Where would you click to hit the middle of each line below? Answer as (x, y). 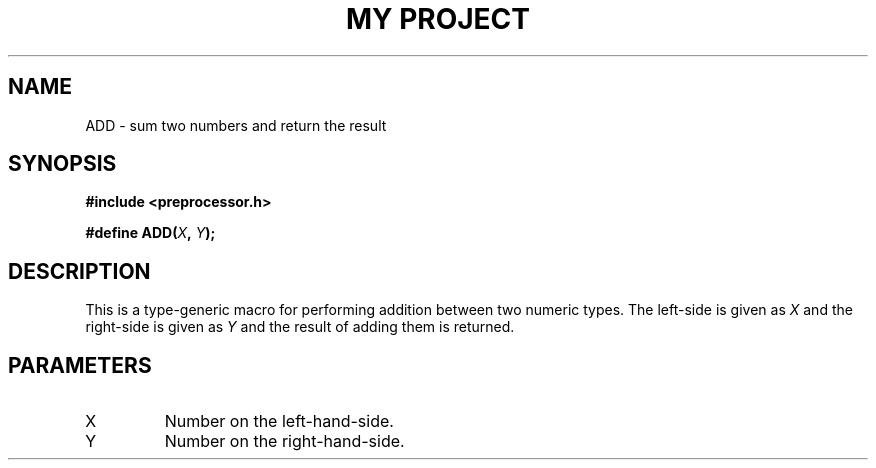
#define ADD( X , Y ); (150, 233)
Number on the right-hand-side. (284, 441)
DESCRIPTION (79, 271)
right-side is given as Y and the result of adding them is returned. (300, 327)
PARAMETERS (80, 365)
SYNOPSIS (62, 164)
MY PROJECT (438, 19)
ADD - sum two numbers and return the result (236, 125)
